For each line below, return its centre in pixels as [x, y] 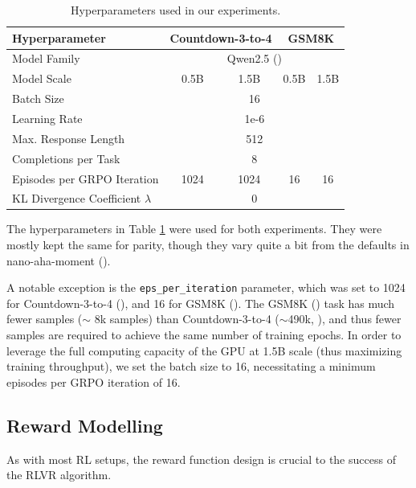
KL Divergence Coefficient [77, 198]
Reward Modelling [85, 425]
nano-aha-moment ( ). [59, 260]
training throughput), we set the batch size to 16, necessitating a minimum [191, 366]
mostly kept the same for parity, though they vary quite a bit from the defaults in [208, 245]
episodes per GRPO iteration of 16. [94, 381]
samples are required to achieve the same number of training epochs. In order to [204, 335]
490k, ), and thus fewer [345, 319]
